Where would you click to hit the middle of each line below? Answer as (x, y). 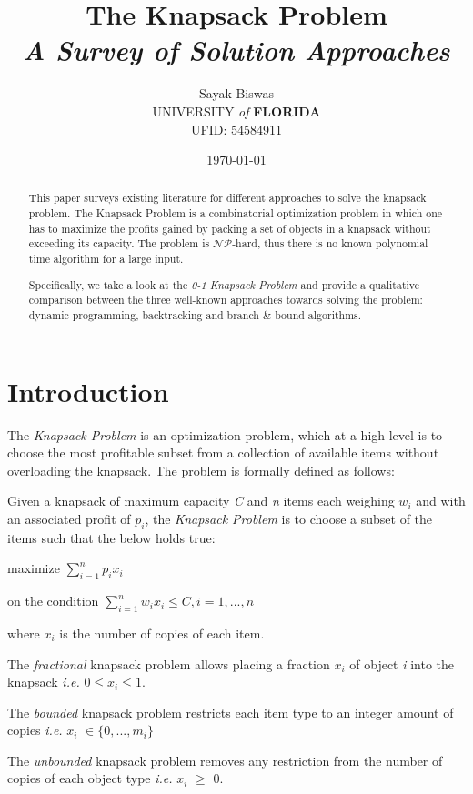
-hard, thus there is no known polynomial (330, 243)
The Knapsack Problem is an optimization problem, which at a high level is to (225, 434)
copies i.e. (35, 730)
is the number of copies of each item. (162, 633)
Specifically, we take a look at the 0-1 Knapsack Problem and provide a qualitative (224, 284)
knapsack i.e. (44, 682)
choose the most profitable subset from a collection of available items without (223, 452)
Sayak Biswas (236, 93)
